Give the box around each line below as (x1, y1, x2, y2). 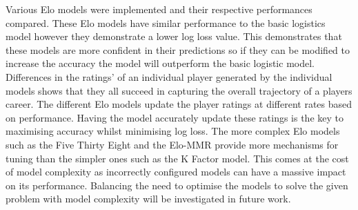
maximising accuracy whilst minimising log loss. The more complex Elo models (6, 124, 340, 138)
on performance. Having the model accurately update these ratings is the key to (6, 110, 344, 124)
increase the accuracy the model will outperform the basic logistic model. (6, 56, 315, 70)
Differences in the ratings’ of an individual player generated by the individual (6, 69, 332, 84)
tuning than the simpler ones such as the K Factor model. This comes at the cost (6, 151, 349, 165)
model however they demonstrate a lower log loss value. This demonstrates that (6, 29, 342, 44)
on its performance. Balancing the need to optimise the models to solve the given (6, 178, 348, 192)
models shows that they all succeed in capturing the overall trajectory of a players (6, 83, 352, 97)
